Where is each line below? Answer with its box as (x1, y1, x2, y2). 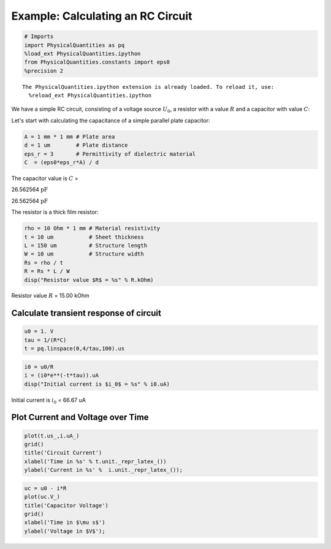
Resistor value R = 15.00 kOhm (11, 292, 89, 300)
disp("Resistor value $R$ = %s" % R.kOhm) (24, 276, 154, 283)
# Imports (24, 33, 54, 40)
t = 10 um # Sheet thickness (24, 233, 144, 240)
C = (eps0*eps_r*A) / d (24, 159, 99, 166)
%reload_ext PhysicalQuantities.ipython (28, 92, 152, 99)
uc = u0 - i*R (24, 485, 67, 491)
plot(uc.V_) (24, 493, 61, 501)
